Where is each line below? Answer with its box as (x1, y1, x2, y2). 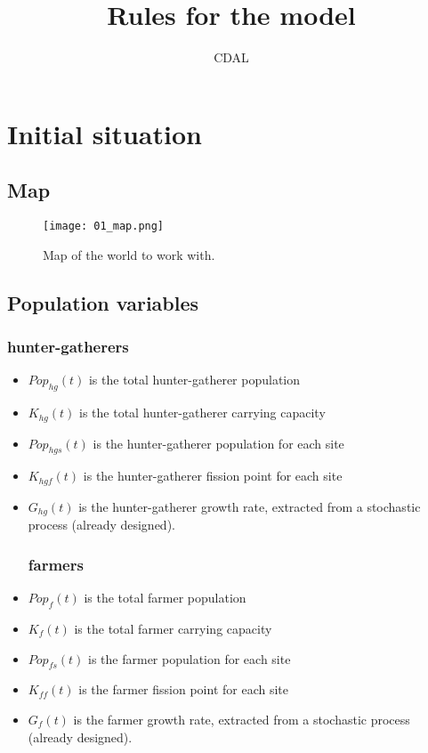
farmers (28, 553, 84, 575)
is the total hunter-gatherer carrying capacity (79, 403, 326, 422)
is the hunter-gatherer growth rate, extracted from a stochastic (78, 497, 421, 515)
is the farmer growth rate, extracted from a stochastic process (73, 709, 410, 728)
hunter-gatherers (7, 336, 129, 358)
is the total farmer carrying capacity (74, 619, 272, 637)
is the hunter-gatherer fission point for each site (83, 466, 343, 485)
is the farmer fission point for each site (78, 680, 288, 699)
